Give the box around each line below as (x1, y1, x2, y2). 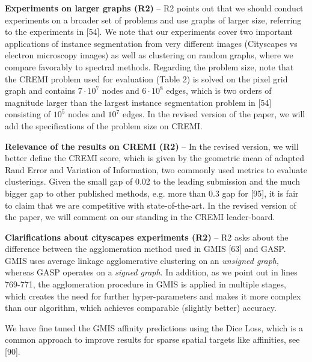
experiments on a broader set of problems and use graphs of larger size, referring (5, 13, 302, 26)
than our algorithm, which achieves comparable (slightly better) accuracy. (5, 301, 277, 314)
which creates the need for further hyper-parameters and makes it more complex (5, 289, 301, 302)
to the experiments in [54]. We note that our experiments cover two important (5, 25, 293, 38)
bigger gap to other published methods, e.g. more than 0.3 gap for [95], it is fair (5, 186, 299, 199)
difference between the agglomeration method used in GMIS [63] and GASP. (5, 242, 286, 255)
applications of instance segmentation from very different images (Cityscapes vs (5, 37, 298, 49)
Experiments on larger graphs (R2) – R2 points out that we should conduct (5, 2, 304, 14)
